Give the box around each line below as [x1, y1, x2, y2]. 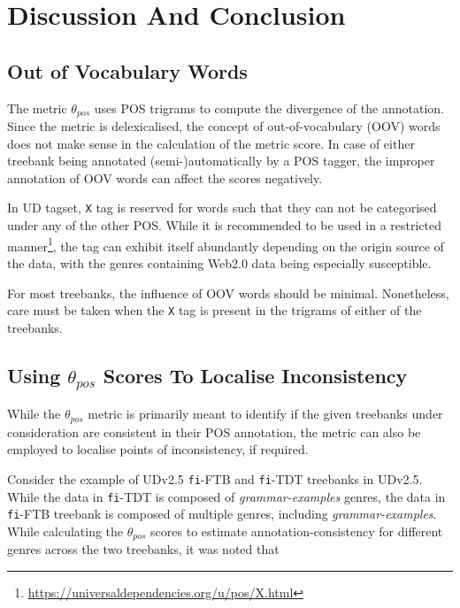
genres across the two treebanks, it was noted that [7, 540, 280, 558]
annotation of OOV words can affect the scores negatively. [7, 168, 323, 187]
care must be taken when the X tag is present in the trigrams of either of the [7, 301, 422, 319]
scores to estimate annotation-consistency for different [150, 521, 443, 540]
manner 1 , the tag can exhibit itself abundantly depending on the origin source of [7, 234, 444, 255]
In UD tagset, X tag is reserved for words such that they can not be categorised [7, 198, 437, 217]
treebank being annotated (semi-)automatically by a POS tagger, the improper [7, 151, 435, 170]
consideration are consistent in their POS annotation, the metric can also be [7, 422, 421, 441]
